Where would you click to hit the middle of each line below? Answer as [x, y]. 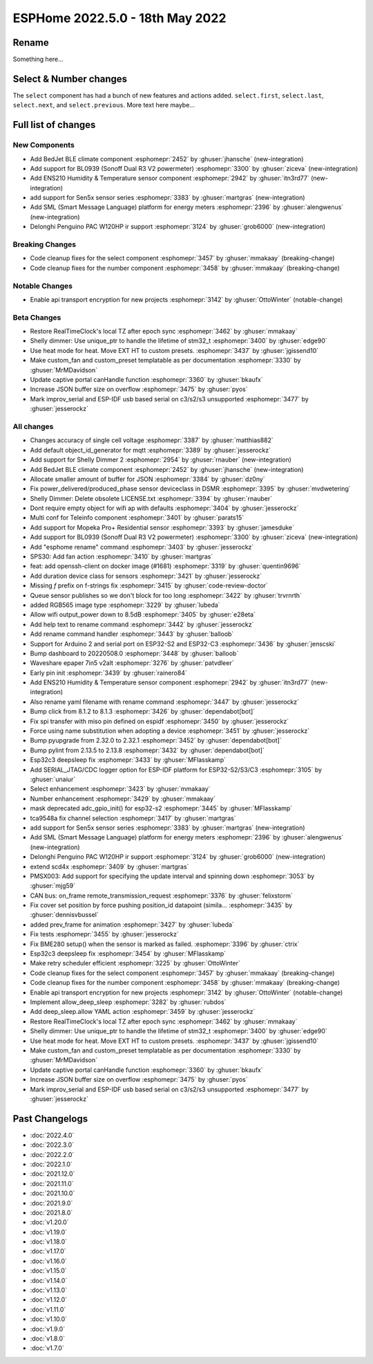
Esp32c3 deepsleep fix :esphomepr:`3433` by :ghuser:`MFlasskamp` [128, 760]
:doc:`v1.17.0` [48, 1251]
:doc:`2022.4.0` [52, 1135]
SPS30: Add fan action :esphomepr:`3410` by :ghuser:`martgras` [122, 556]
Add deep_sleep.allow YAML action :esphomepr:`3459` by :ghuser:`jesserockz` [143, 1012]
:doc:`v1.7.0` [47, 1348]
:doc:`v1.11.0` [48, 1309]
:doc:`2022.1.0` [51, 1164]
